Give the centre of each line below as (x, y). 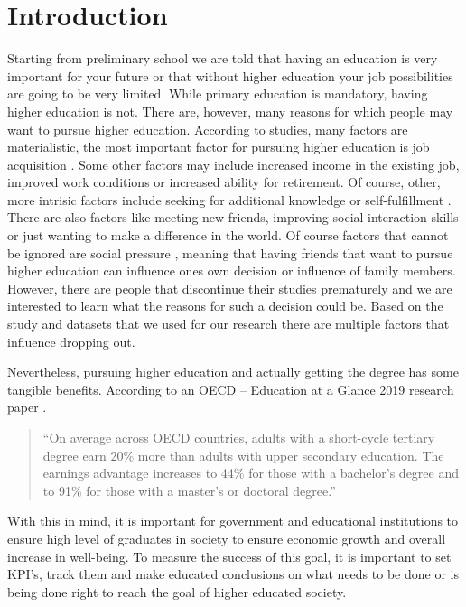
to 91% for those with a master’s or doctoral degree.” (189, 490)
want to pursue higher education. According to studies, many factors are (208, 129)
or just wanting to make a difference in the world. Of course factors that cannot (228, 235)
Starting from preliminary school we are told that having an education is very (223, 58)
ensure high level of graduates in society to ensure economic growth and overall (227, 538)
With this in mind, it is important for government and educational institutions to (233, 521)
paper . (27, 407)
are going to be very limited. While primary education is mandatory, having (218, 93)
